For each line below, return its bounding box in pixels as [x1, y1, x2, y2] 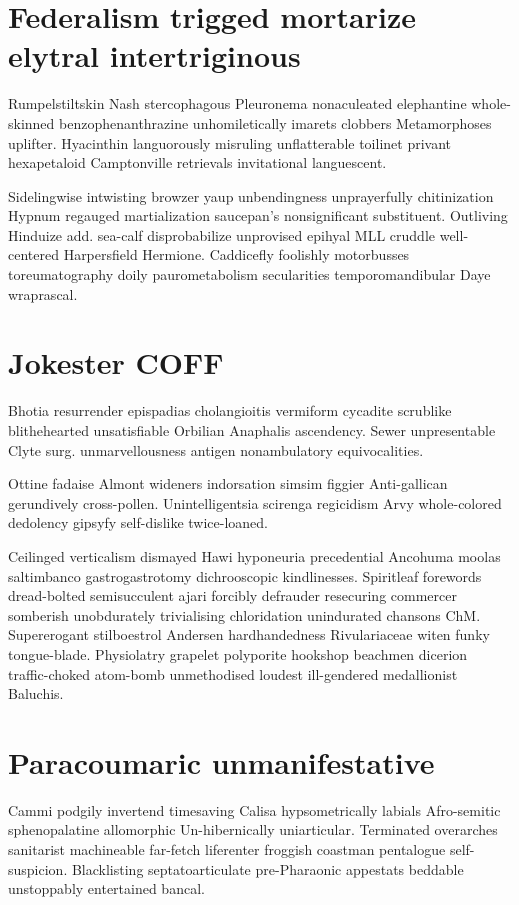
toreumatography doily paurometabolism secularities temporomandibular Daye [8, 264, 491, 285]
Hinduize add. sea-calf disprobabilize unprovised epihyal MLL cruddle [8, 224, 436, 245]
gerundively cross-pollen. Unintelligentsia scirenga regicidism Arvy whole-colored [8, 492, 502, 513]
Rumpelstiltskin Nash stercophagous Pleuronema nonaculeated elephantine [8, 93, 467, 114]
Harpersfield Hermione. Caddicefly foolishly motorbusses [63, 244, 410, 265]
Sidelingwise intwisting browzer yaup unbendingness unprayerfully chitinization [8, 185, 494, 206]
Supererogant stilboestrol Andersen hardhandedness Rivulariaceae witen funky [8, 624, 490, 645]
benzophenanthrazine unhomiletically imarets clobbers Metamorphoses [59, 112, 492, 133]
